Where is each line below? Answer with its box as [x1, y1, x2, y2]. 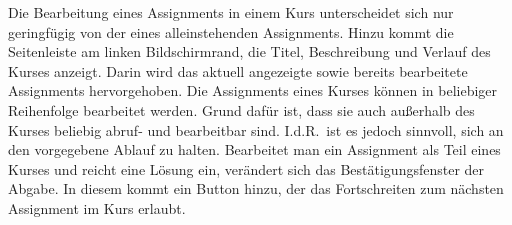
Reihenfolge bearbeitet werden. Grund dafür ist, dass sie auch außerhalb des [8, 99, 475, 120]
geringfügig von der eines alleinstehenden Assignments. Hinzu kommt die [8, 21, 454, 42]
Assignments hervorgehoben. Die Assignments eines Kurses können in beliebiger [8, 80, 498, 101]
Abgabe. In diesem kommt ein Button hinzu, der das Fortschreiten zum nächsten [8, 178, 504, 199]
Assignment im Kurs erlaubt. [8, 197, 186, 218]
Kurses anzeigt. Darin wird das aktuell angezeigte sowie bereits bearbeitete [8, 60, 468, 81]
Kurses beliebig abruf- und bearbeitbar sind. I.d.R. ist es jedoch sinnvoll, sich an [8, 119, 504, 140]
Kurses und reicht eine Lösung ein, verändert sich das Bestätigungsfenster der [8, 158, 485, 179]
